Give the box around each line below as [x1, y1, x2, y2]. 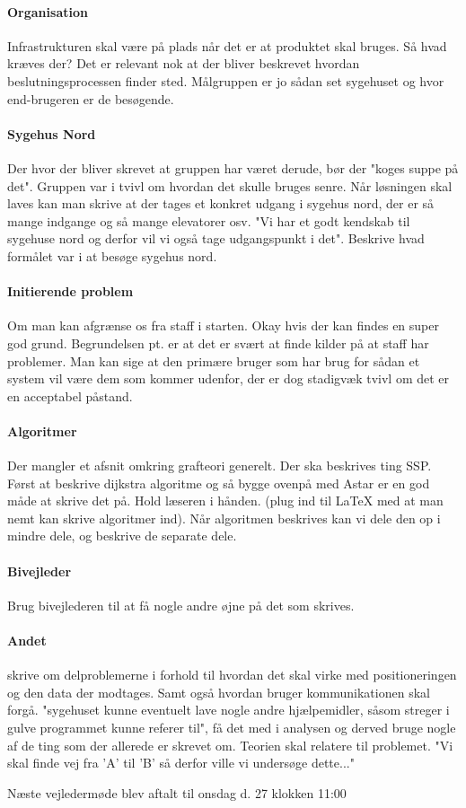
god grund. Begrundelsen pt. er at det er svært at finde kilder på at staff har [7, 333, 429, 352]
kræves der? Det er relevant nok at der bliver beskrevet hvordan [7, 54, 360, 73]
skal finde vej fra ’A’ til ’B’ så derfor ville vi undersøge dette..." [7, 753, 355, 772]
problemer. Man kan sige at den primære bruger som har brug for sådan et [7, 351, 420, 370]
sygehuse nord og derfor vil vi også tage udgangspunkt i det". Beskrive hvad [7, 229, 425, 248]
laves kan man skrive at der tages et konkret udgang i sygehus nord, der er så [7, 194, 435, 213]
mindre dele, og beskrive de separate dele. [7, 526, 237, 545]
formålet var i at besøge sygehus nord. [7, 246, 217, 265]
